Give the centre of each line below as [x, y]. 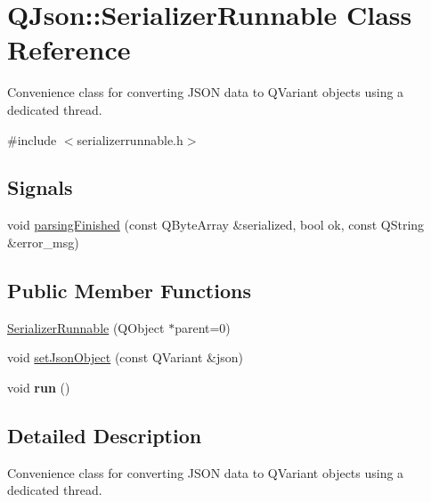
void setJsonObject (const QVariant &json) [126, 357]
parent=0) [203, 327]
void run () [39, 387]
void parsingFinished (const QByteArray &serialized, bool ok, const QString [216, 225]
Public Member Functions [129, 290]
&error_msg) [43, 242]
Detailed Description [105, 435]
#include [32, 139]
